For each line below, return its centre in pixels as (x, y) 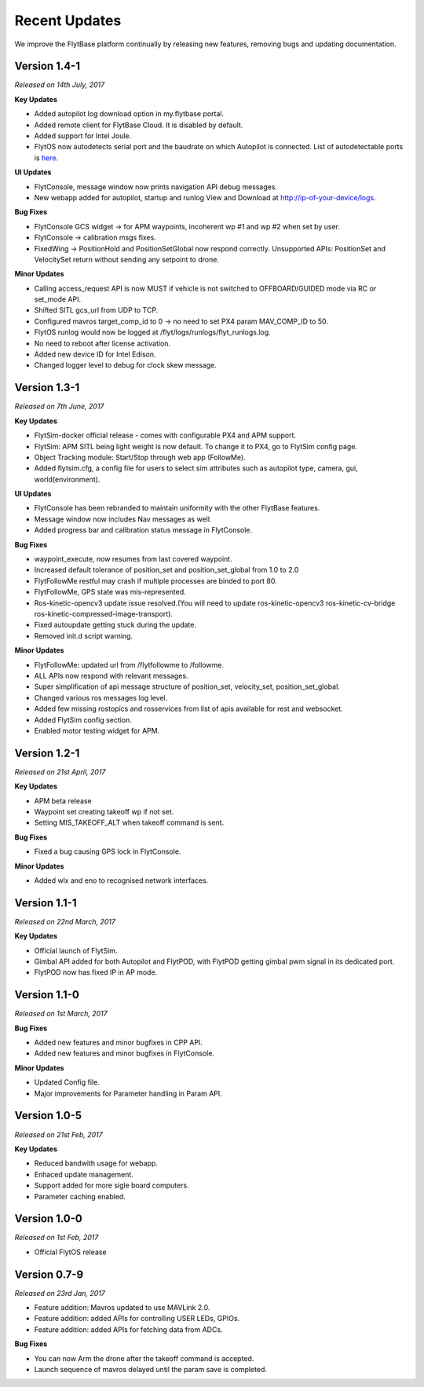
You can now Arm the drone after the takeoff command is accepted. (144, 1358)
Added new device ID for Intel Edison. (95, 354)
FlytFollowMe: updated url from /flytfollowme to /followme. (129, 664)
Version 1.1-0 (47, 995)
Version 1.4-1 (47, 66)
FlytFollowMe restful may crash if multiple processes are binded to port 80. (156, 580)
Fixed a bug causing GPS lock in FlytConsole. (108, 851)
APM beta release (63, 800)
